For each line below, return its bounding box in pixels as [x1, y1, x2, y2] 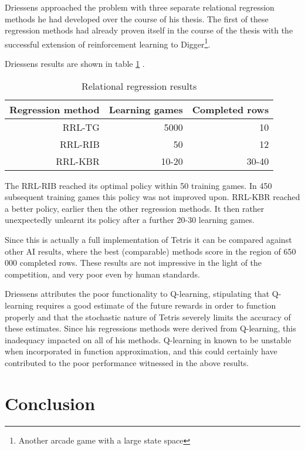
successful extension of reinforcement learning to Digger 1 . [5, 36, 211, 50]
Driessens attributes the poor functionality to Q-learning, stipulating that [5, 287, 270, 300]
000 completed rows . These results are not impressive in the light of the [5, 256, 262, 269]
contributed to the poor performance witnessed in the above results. [5, 356, 249, 368]
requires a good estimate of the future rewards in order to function [36, 299, 276, 311]
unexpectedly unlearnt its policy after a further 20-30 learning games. [5, 214, 255, 226]
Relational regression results [81, 79, 197, 93]
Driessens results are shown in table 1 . [5, 57, 145, 70]
